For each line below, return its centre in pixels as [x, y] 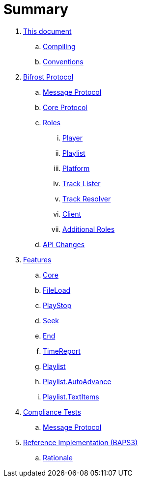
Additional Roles [89, 229]
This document [47, 31]
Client [72, 214]
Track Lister [82, 183]
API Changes [64, 244]
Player [73, 138]
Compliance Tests [52, 412]
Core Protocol [65, 107]
